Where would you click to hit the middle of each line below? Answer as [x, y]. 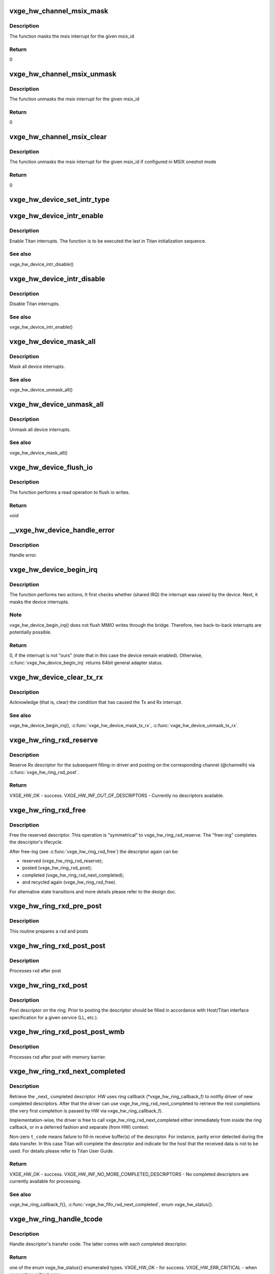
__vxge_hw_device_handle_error [62, 530]
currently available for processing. [45, 1181]
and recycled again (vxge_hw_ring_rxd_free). [69, 882]
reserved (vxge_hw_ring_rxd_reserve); [62, 861]
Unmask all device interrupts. [40, 429]
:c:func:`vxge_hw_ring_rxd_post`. [44, 772]
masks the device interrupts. [39, 602]
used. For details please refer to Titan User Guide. [62, 1151]
